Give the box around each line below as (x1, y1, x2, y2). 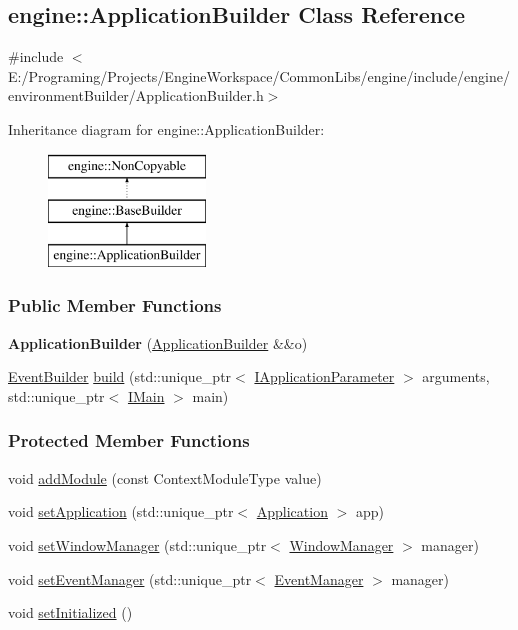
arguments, (422, 366, 490, 387)
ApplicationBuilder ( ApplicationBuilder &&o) (8, 332, 308, 353)
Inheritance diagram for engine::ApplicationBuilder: (8, 118, 325, 139)
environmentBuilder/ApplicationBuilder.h (8, 85, 264, 106)
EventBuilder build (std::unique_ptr (8, 366, 232, 387)
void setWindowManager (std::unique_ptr (8, 534, 267, 555)
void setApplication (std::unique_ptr (8, 501, 234, 522)
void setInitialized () (8, 602, 133, 623)
